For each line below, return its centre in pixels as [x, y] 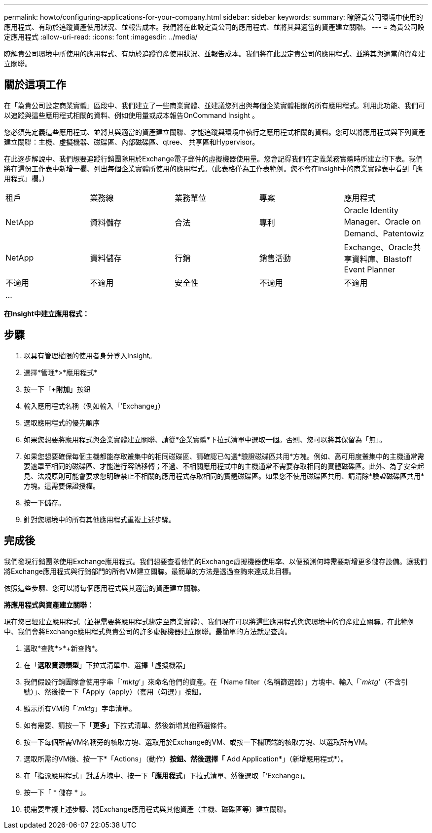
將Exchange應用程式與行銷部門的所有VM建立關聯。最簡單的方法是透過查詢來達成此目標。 [150, 571]
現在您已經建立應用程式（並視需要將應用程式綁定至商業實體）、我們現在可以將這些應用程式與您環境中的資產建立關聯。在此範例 [209, 621]
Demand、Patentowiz [384, 233]
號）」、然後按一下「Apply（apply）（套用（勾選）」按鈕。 [115, 691]
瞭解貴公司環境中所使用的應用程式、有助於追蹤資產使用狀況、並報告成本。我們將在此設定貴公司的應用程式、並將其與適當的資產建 [215, 54]
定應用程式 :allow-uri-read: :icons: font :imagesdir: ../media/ [101, 37]
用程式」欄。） [26, 178]
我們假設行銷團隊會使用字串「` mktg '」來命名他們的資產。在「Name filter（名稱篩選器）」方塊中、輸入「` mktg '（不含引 [216, 682]
